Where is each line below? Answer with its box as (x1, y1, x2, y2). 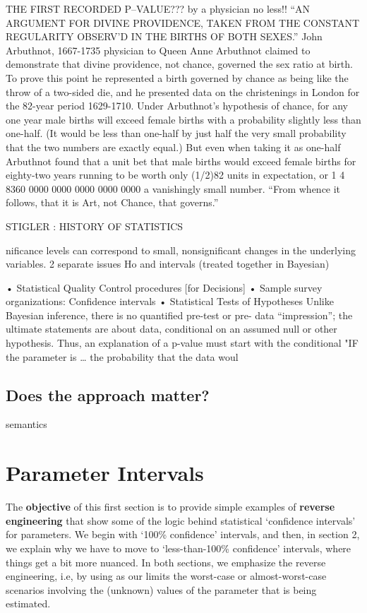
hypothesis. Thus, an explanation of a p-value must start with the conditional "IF (6, 335, 359, 350)
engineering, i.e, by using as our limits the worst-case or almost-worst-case (6, 569, 327, 583)
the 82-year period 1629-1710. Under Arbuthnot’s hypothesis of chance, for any (6, 98, 349, 113)
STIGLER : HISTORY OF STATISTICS (6, 218, 183, 233)
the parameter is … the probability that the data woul (6, 349, 239, 364)
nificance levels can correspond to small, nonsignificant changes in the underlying (6, 242, 356, 257)
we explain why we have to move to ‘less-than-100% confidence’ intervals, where (6, 540, 351, 555)
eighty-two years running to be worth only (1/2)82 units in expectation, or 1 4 (6, 167, 345, 182)
